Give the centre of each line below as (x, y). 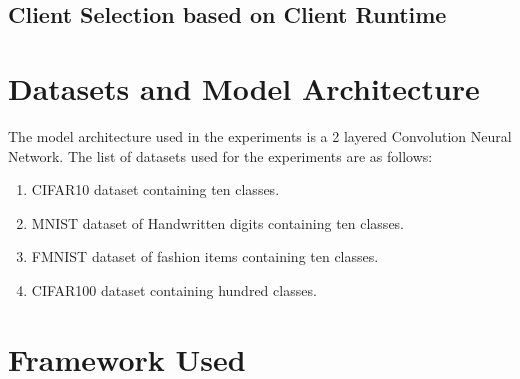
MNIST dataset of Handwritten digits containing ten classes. (218, 222)
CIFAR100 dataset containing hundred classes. (174, 289)
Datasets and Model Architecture (244, 87)
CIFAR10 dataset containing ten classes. (155, 189)
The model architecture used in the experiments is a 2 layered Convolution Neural (260, 135)
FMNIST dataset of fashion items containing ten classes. (205, 256)
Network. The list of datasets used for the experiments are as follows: (220, 155)
